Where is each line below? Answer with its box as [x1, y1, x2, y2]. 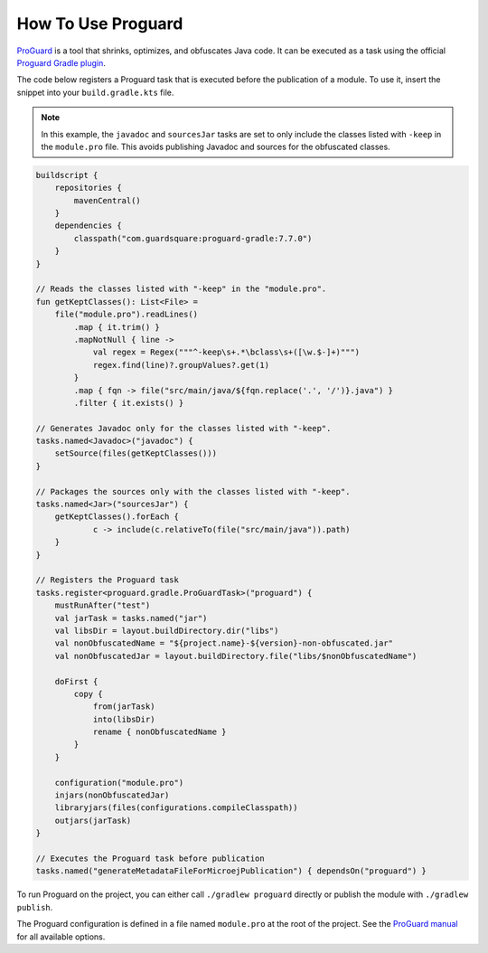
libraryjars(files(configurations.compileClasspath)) [54, 803, 298, 813]
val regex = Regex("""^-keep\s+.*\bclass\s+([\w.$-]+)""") [92, 347, 361, 357]
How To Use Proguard [16, 14, 183, 33]
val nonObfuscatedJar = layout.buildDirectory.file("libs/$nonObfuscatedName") [54, 651, 418, 661]
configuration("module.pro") [54, 778, 184, 788]
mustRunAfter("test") [54, 600, 151, 610]
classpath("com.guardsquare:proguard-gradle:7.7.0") [73, 233, 313, 243]
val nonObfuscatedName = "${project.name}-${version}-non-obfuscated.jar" [54, 638, 393, 648]
